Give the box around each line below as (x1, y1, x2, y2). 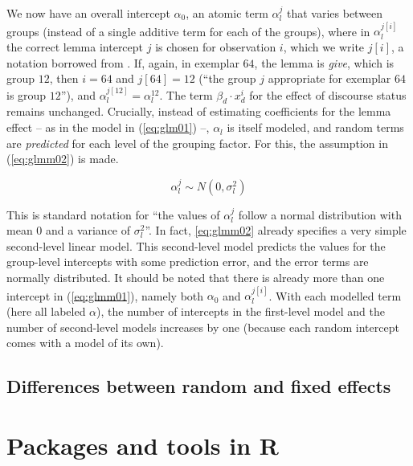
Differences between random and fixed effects (6, 374, 391, 399)
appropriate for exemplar (268, 70, 391, 87)
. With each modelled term (268, 287, 402, 304)
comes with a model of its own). (6, 334, 164, 351)
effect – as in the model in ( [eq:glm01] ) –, (6, 119, 210, 136)
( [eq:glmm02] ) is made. (6, 150, 119, 167)
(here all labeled (6, 303, 86, 320)
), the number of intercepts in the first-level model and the (96, 303, 385, 320)
